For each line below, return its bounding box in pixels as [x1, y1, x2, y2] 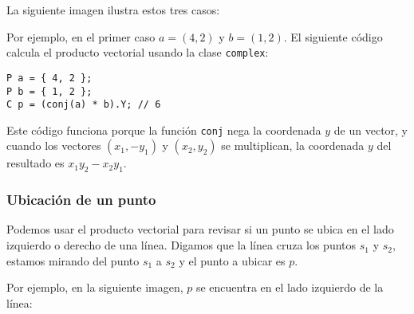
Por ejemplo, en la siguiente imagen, [6, 279, 183, 296]
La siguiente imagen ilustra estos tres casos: [6, 2, 220, 18]
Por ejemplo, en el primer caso [6, 28, 156, 45]
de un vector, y [333, 121, 408, 138]
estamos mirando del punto [6, 252, 140, 269]
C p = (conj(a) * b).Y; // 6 [6, 99, 161, 111]
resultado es [6, 155, 65, 171]
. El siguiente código [283, 28, 383, 45]
